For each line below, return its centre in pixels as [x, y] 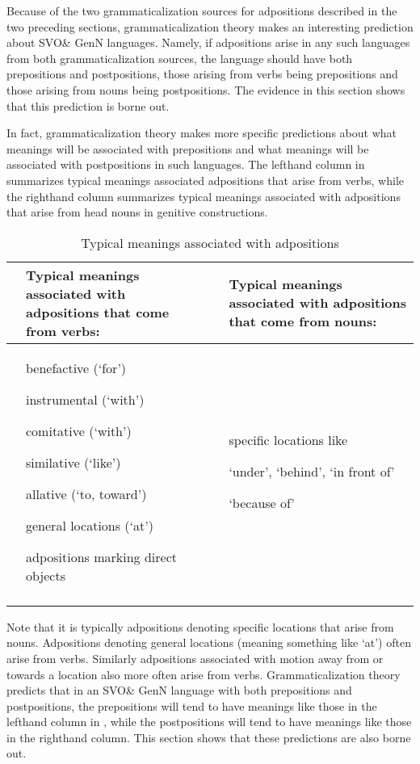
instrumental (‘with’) [85, 399]
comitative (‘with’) [79, 430]
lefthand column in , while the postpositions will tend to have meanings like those [209, 722]
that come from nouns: [303, 321]
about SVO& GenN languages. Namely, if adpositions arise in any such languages [208, 42]
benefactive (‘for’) [76, 367]
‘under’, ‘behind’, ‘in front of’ [312, 472]
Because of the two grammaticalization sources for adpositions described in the [202, 10]
